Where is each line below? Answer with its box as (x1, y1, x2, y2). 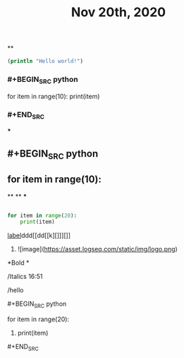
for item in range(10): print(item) (7, 92, 100, 100)
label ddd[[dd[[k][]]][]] (7, 231, 71, 240)
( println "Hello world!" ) (7, 58, 83, 65)
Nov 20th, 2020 (70, 4, 166, 20)
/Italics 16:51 (7, 273, 44, 281)
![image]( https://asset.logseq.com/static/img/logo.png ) (17, 245, 178, 253)
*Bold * (7, 258, 30, 267)
